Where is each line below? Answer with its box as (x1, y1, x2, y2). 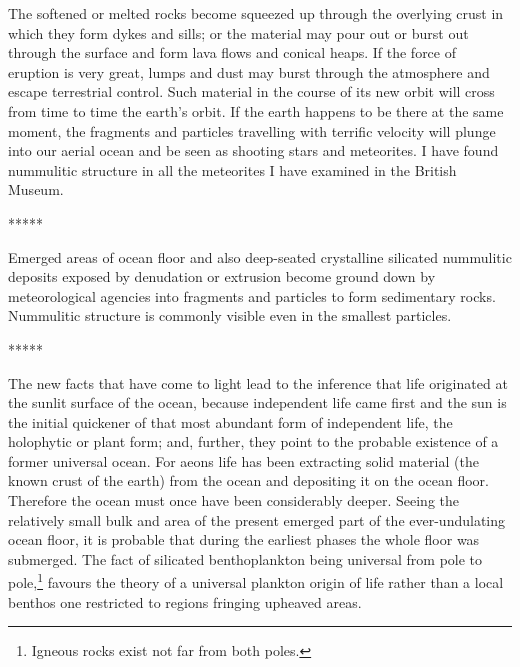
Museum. (8, 179, 64, 200)
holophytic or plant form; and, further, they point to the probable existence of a (8, 431, 499, 452)
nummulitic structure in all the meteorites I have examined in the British (8, 159, 457, 180)
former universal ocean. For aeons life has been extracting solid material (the (8, 450, 479, 471)
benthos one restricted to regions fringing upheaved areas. (8, 591, 362, 612)
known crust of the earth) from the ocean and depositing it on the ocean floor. (8, 470, 489, 491)
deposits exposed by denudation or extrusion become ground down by (8, 266, 436, 287)
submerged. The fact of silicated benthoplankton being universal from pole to (8, 548, 483, 569)
